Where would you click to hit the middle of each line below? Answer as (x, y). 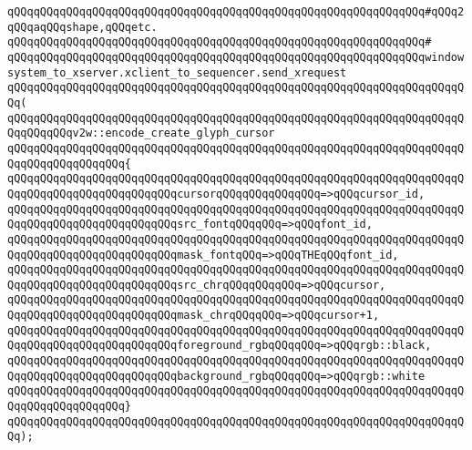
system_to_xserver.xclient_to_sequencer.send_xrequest (177, 72)
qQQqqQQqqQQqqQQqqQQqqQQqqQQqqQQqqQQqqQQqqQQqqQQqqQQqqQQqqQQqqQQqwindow (236, 57)
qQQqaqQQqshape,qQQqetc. (82, 27)
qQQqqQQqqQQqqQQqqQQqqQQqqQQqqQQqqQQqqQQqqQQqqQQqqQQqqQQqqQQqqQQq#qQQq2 (236, 12)
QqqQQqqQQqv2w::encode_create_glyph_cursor (141, 133)
